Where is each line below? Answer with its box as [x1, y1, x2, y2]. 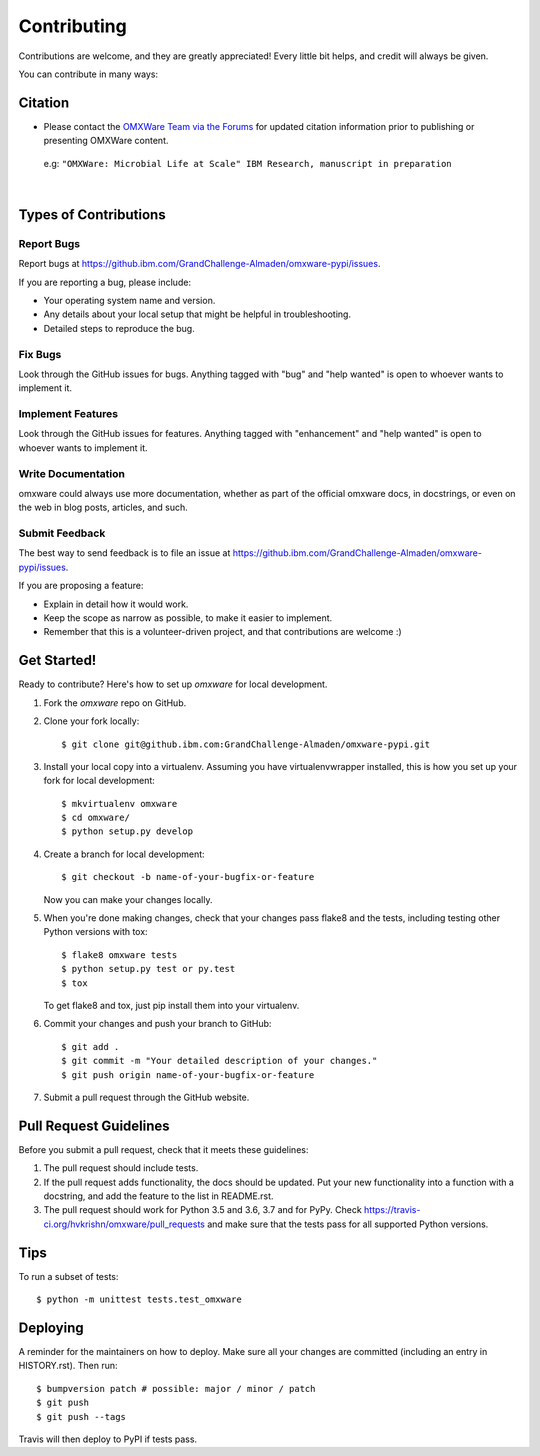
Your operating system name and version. [43, 294, 216, 306]
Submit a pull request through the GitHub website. [43, 1091, 250, 1103]
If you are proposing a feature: [18, 580, 144, 592]
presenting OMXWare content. [43, 135, 169, 147]
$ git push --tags [36, 1411, 127, 1422]
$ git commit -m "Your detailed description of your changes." [61, 1055, 378, 1067]
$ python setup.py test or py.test [61, 963, 236, 975]
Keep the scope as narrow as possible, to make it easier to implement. [43, 612, 333, 624]
